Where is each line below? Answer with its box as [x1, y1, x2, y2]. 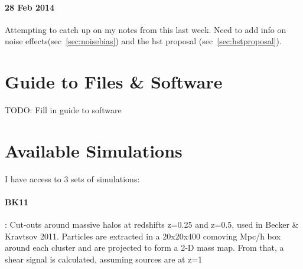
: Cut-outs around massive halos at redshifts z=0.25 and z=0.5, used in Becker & [5, 218, 299, 231]
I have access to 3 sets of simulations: [5, 172, 140, 185]
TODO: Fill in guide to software [5, 104, 122, 116]
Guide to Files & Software [5, 70, 223, 94]
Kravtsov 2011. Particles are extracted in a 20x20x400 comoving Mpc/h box [5, 229, 281, 242]
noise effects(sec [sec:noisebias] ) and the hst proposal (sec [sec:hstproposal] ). [5, 35, 282, 47]
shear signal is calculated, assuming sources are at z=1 [5, 253, 203, 265]
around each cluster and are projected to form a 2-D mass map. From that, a [5, 241, 284, 254]
